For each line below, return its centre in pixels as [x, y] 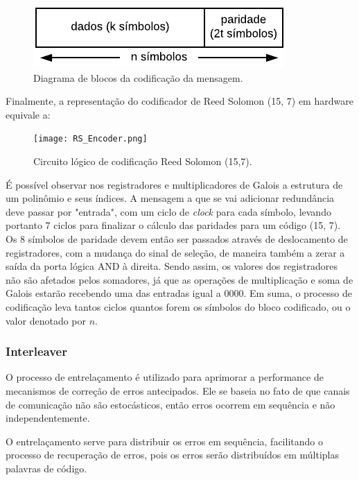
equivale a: [28, 114]
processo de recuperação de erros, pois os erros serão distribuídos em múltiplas [172, 455]
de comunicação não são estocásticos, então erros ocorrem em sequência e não [170, 404]
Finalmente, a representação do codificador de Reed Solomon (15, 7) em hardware [179, 101]
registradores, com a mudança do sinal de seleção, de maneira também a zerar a [175, 252]
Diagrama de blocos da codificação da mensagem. [138, 77]
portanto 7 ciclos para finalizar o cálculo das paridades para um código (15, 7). [173, 225]
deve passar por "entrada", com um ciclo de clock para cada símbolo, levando [168, 211]
